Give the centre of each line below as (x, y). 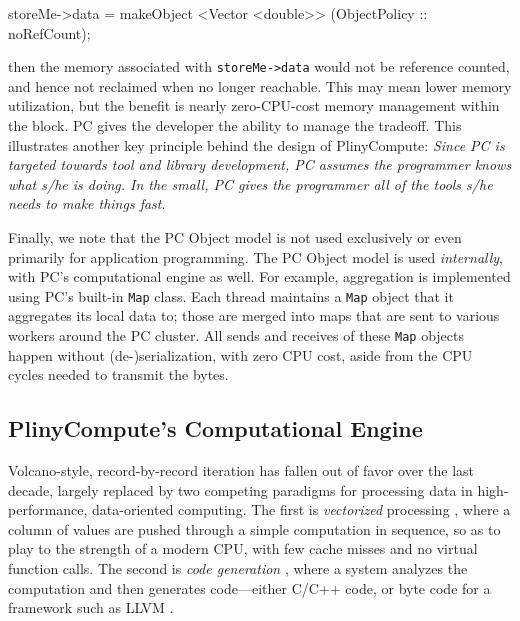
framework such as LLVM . (91, 607)
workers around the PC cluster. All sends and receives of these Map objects (236, 335)
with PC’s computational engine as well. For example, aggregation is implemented (259, 276)
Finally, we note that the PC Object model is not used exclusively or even (235, 237)
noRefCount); (49, 32)
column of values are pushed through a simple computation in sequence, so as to (254, 528)
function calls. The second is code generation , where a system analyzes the (238, 568)
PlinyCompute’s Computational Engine (215, 428)
